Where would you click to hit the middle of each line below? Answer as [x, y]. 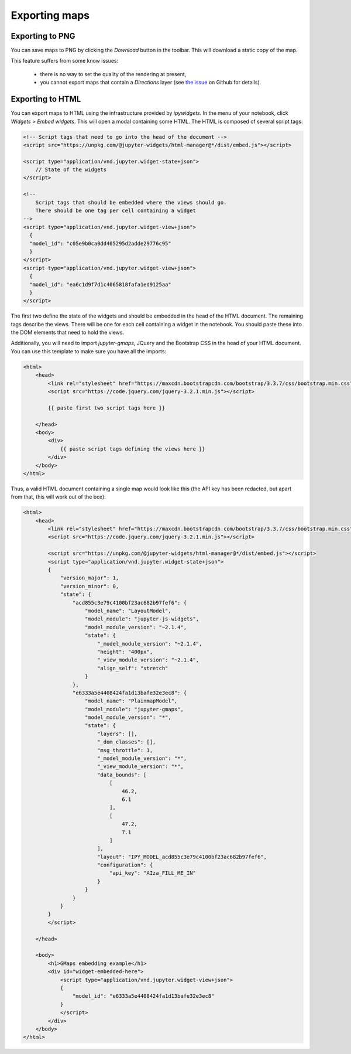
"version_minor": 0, [90, 586]
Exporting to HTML [46, 99]
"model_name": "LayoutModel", [128, 610]
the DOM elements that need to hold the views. [68, 332]
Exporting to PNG [43, 36]
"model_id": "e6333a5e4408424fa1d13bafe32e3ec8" [143, 996]
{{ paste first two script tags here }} [106, 408]
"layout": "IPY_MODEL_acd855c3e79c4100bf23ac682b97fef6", [182, 857]
